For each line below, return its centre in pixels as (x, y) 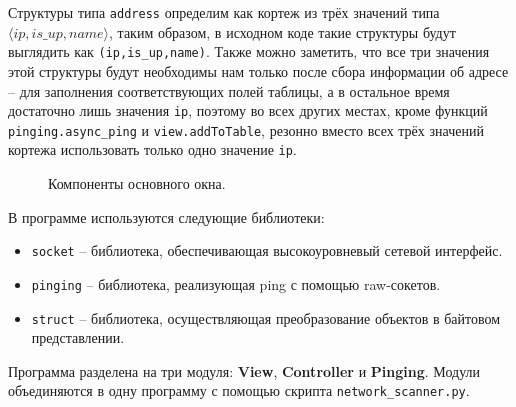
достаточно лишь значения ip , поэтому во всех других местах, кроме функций (248, 110)
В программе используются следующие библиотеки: (166, 216)
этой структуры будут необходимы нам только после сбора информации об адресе (258, 70)
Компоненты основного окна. (137, 183)
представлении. (78, 337)
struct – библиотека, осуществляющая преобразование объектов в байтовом (266, 317)
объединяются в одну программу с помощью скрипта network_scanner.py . (239, 390)
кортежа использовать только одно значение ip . (152, 149)
